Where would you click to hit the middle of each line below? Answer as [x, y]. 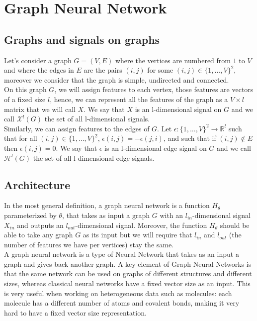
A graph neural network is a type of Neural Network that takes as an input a [122, 254]
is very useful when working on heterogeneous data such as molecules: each [118, 293]
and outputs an [40, 225]
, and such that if [190, 138]
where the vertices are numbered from [173, 60]
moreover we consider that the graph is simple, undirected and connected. [117, 79]
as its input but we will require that [137, 235]
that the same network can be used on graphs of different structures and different [128, 273]
